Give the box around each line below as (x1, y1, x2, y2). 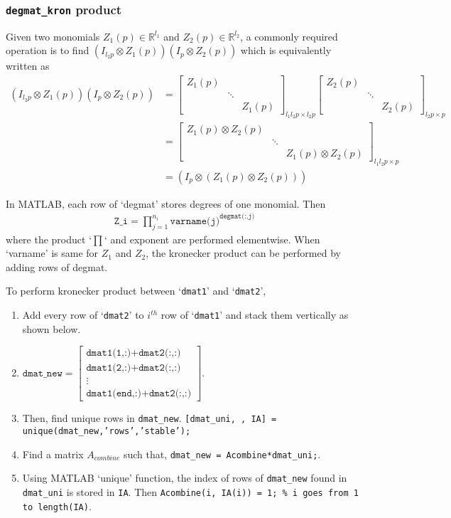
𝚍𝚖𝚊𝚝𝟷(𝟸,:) (86, 363, 131, 374)
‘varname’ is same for (6, 245, 99, 260)
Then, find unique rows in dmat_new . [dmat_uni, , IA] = (22, 411, 277, 425)
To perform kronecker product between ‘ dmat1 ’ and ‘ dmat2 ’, (6, 283, 266, 298)
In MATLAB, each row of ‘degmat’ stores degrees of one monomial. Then (6, 196, 326, 211)
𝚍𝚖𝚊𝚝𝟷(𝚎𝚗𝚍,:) (86, 388, 141, 399)
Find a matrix (22, 446, 84, 461)
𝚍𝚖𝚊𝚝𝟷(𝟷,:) (86, 348, 131, 359)
